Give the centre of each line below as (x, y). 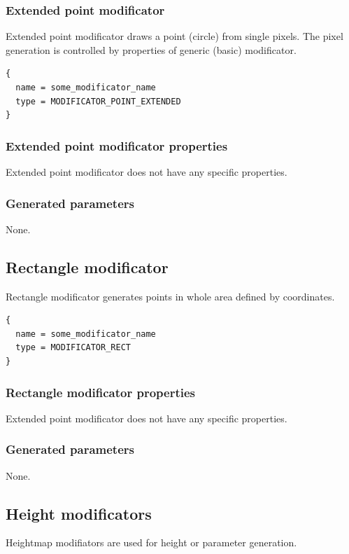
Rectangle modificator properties (101, 392)
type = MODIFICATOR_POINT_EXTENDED (98, 101)
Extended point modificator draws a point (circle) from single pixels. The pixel (174, 36)
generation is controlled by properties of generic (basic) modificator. (151, 49)
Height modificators (79, 513)
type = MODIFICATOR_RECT (73, 348)
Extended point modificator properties (117, 145)
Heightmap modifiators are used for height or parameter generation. (151, 542)
